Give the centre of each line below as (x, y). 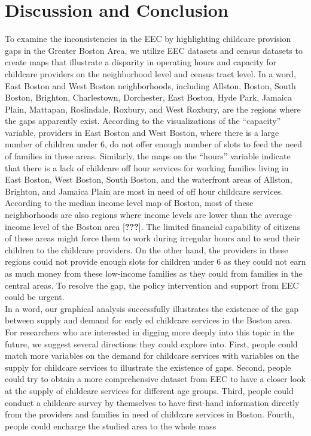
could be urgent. (35, 297)
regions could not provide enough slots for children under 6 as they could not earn (155, 261)
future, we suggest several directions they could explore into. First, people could (151, 343)
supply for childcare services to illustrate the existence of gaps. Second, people (148, 367)
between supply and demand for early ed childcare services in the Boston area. (149, 320)
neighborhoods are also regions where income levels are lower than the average (149, 215)
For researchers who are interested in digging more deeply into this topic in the (150, 331)
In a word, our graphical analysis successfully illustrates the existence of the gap (152, 308)
